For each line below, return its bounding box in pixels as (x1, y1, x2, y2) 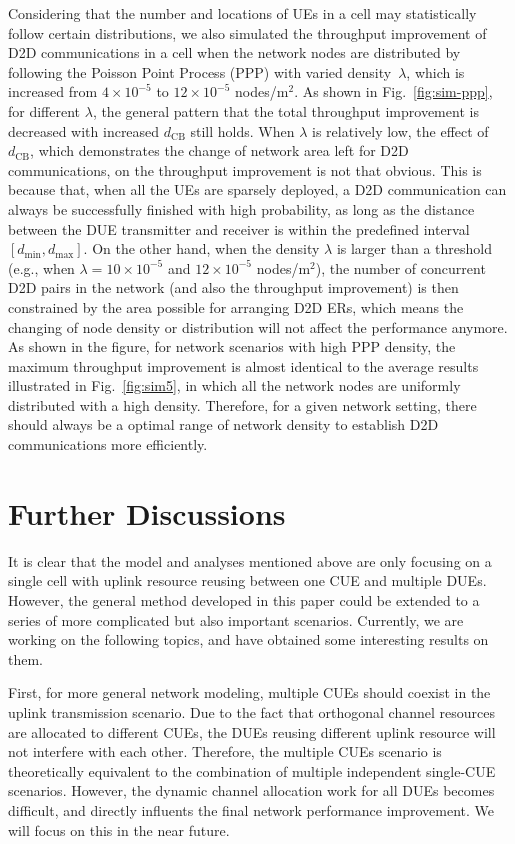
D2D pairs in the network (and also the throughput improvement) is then (8, 277, 459, 298)
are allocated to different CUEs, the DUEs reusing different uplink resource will (8, 721, 496, 742)
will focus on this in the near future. (8, 819, 230, 840)
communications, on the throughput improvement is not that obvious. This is (8, 159, 482, 180)
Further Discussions (8, 492, 286, 533)
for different (8, 100, 81, 121)
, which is (406, 61, 465, 82)
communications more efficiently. (8, 434, 208, 455)
